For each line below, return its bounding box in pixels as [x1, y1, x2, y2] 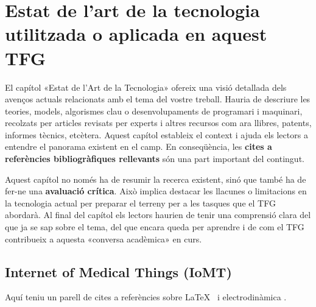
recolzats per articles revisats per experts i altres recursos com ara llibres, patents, [5, 116, 312, 129]
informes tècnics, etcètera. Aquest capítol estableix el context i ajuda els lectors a [5, 128, 308, 141]
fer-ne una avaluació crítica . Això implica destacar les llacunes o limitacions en [5, 185, 307, 197]
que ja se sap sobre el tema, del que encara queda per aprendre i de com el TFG [5, 221, 304, 233]
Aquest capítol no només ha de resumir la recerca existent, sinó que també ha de [5, 172, 306, 185]
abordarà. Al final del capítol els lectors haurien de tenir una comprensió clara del [5, 208, 311, 221]
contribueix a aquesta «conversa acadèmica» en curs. [5, 232, 202, 245]
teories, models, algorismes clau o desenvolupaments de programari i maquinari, [5, 104, 303, 117]
